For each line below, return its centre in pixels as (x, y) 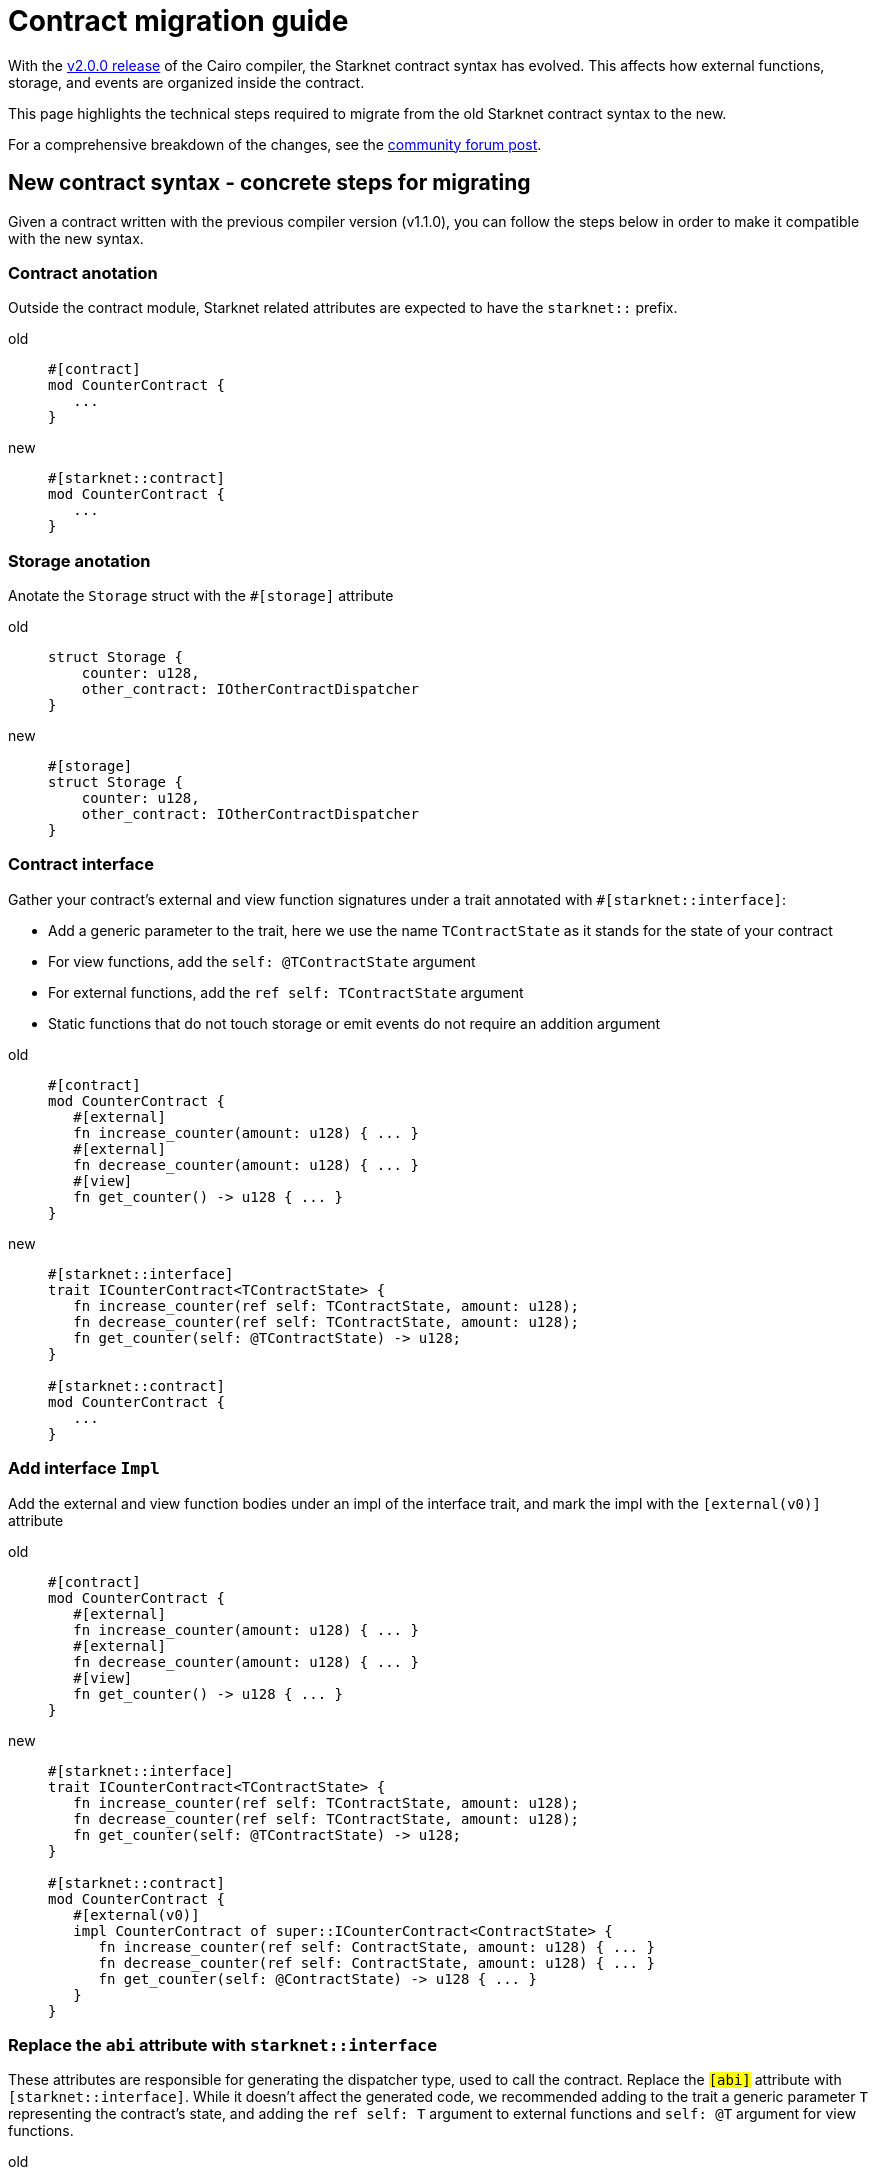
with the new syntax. (76, 238)
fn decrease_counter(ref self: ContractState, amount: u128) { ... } (376, 1962)
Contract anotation (83, 272)
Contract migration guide (178, 21)
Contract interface (81, 864)
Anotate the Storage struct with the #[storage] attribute (201, 596)
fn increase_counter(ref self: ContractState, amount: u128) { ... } (376, 1946)
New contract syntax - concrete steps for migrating (269, 183)
